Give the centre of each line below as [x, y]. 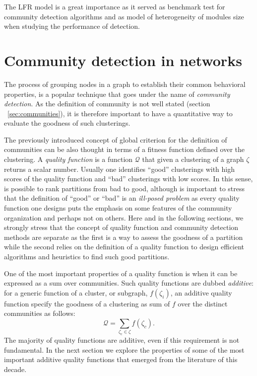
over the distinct [203, 303]
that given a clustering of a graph [193, 159]
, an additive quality [201, 292]
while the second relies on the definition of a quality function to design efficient [124, 247]
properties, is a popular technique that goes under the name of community [117, 94]
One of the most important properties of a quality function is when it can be [121, 273]
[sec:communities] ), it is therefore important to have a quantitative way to [120, 113]
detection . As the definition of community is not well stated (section [107, 104]
